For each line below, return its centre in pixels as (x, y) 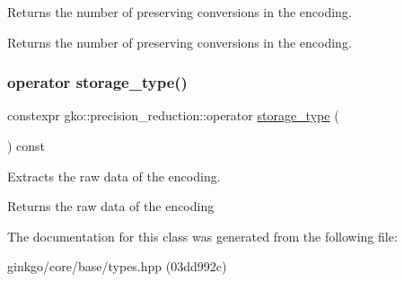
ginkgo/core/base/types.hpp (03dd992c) (117, 266)
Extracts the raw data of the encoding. (114, 176)
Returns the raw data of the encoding (111, 206)
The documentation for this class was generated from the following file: (202, 236)
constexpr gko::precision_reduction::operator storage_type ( (173, 115)
